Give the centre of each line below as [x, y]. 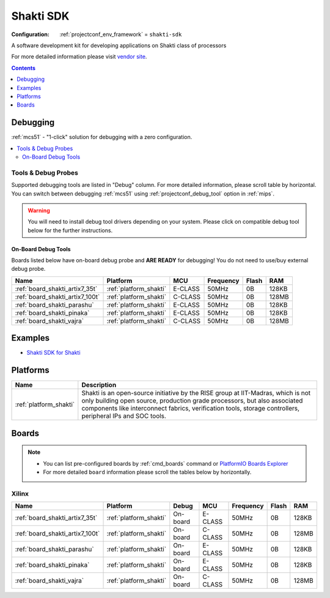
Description [99, 385]
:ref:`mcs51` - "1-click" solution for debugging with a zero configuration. [102, 137]
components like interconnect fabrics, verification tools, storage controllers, [190, 409]
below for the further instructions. [70, 230]
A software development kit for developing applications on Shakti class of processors [119, 45]
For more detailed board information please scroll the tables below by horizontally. [147, 472]
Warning [39, 210]
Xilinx [20, 493]
